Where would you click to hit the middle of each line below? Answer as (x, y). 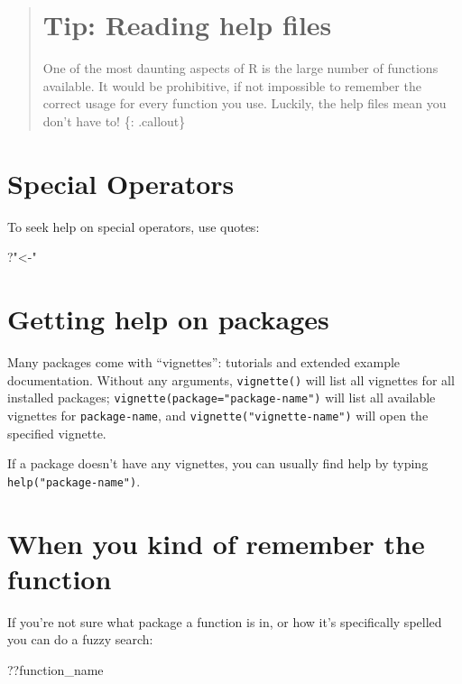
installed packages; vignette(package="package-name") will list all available (222, 397)
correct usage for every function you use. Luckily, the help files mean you (245, 103)
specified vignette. (57, 433)
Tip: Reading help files (187, 25)
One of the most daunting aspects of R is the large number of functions (240, 68)
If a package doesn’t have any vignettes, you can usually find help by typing (218, 463)
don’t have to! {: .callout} (114, 120)
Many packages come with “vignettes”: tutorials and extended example (204, 361)
